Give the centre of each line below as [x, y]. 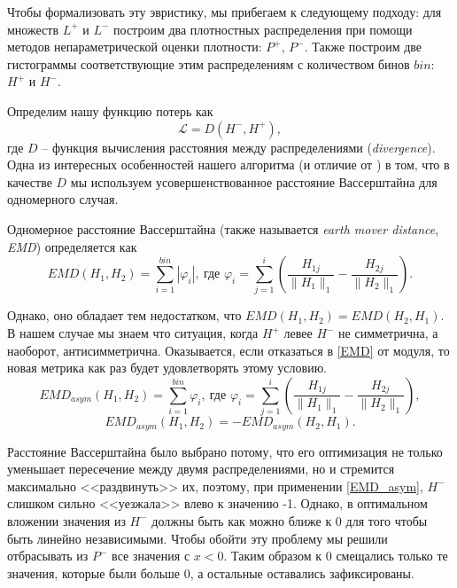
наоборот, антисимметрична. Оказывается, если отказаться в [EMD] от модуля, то [228, 350]
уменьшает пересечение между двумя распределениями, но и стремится [201, 469]
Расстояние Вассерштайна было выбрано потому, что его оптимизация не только [225, 451]
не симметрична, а [388, 333]
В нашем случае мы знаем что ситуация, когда [133, 333]
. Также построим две [363, 47]
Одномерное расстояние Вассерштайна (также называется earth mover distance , [223, 228]
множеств [33, 29]
